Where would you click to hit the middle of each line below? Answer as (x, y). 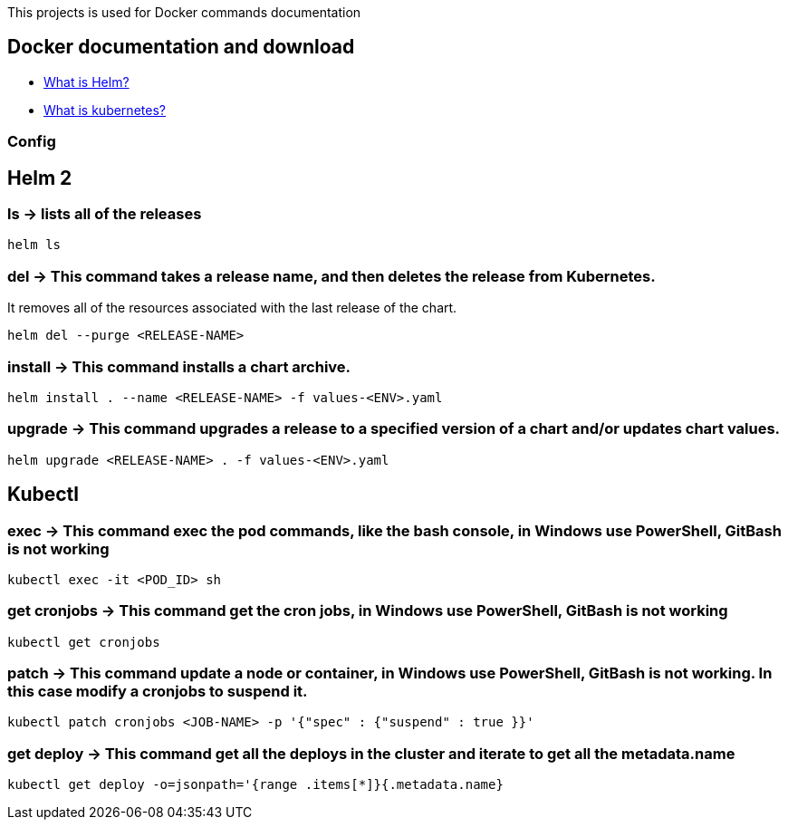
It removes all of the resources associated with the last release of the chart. (232, 308)
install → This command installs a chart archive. (179, 366)
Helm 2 (40, 178)
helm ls (34, 245)
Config (32, 142)
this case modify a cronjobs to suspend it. (158, 692)
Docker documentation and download (181, 47)
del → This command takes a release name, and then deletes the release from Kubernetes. (332, 276)
